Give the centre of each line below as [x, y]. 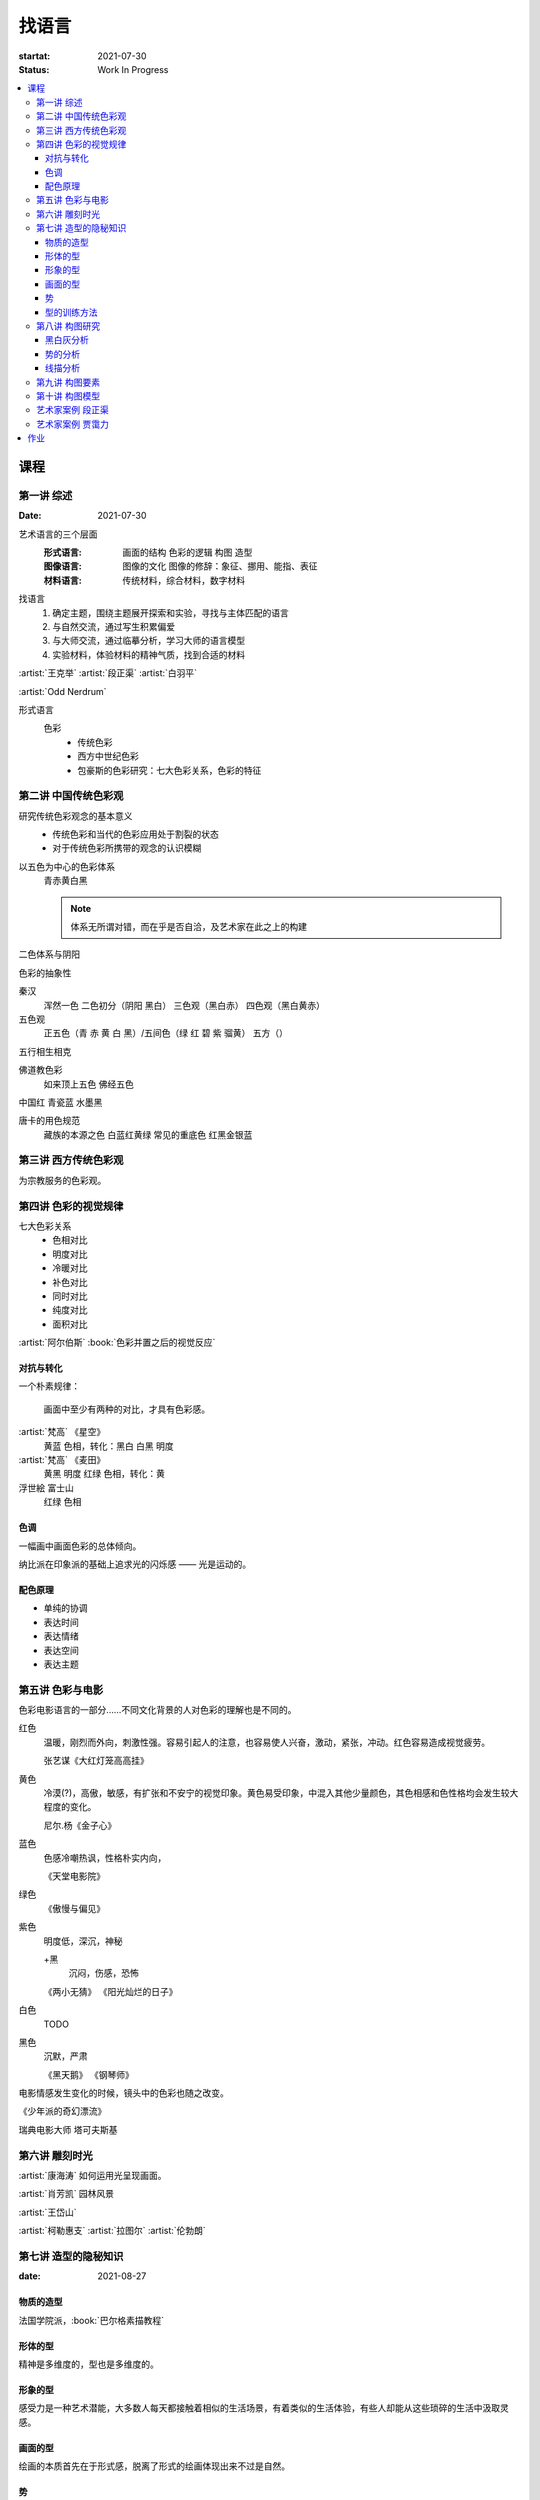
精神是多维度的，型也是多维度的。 [88, 2364]
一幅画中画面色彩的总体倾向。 [80, 1546]
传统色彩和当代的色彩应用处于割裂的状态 [135, 834]
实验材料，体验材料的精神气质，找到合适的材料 [148, 654]
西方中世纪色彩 [108, 756]
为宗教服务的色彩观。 [62, 1180]
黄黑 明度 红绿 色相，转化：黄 [104, 1474]
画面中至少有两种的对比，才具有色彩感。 [126, 1409]
